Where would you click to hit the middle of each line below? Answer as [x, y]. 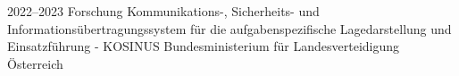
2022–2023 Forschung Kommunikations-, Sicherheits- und [163, 11]
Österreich [35, 63]
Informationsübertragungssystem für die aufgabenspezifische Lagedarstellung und [229, 28]
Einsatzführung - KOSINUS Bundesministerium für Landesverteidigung [204, 46]
